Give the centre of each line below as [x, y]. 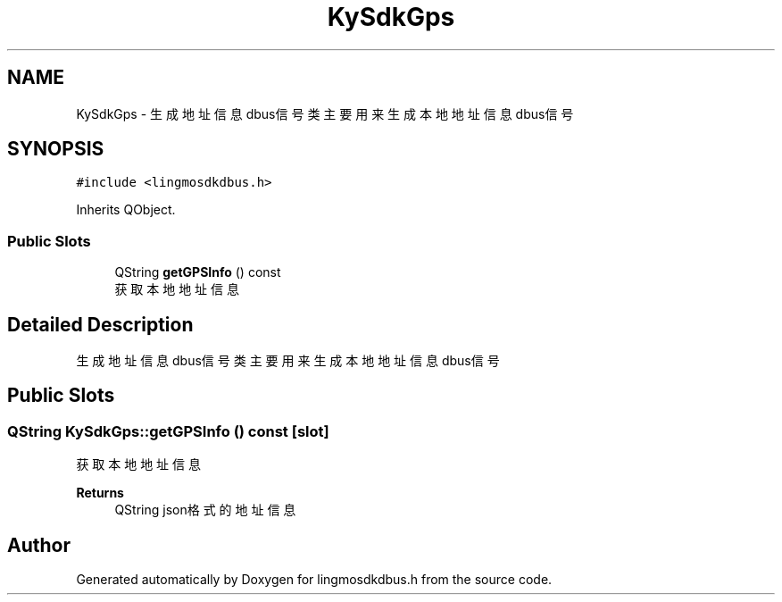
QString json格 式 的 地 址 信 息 [205, 510]
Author [39, 545]
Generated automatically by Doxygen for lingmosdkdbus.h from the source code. [314, 580]
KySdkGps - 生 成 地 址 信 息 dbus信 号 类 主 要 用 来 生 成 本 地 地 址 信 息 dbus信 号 [325, 113]
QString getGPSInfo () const [198, 272]
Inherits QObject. [126, 210]
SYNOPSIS [56, 149]
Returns [100, 493]
